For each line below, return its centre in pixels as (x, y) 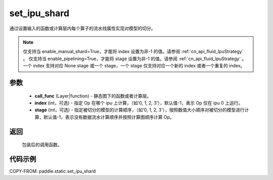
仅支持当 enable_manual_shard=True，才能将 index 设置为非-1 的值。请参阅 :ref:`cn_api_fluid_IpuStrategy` (133, 52)
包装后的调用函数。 (42, 145)
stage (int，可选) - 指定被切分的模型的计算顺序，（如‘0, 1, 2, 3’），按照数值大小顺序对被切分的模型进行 (140, 110)
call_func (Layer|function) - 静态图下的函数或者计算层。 (93, 96)
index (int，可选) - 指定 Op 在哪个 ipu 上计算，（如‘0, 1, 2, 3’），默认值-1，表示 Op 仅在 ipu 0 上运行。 (139, 103)
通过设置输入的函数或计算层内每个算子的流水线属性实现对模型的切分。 (82, 28)
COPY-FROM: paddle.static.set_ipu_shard (53, 171)
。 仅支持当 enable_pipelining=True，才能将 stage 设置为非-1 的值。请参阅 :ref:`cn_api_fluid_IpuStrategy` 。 (135, 59)
